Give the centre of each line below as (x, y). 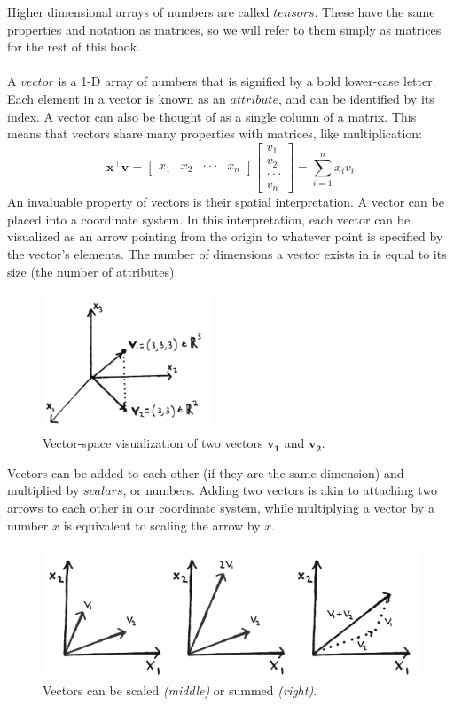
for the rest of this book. (74, 47)
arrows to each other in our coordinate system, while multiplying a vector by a (221, 508)
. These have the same (375, 12)
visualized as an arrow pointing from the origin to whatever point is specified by (225, 236)
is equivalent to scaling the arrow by (162, 525)
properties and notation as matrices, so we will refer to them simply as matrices (224, 29)
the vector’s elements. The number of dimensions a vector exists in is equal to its (227, 254)
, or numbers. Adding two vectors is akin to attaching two (280, 490)
